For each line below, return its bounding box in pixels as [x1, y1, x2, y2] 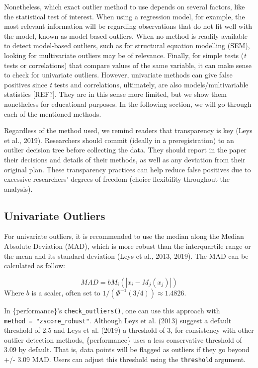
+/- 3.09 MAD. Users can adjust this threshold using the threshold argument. [4, 354, 246, 364]
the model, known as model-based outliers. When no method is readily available [4, 30, 248, 41]
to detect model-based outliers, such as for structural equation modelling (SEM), [4, 40, 250, 51]
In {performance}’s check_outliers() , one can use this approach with [4, 305, 220, 315]
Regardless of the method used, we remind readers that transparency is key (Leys [4, 125, 253, 136]
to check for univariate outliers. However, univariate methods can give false [4, 70, 233, 80]
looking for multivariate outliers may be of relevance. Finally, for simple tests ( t [4, 50, 246, 60]
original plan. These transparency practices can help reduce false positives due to [4, 164, 251, 174]
